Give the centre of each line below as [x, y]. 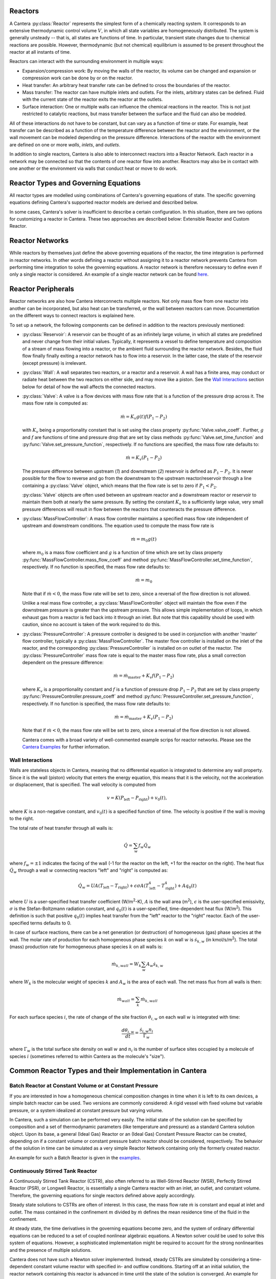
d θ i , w [128, 1031]
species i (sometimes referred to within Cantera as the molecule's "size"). [87, 1056]
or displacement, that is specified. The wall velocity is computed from [83, 785]
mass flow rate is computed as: [55, 403]
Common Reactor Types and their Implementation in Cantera [108, 1071]
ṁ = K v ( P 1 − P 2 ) [144, 458]
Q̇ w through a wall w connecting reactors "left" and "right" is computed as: [89, 871]
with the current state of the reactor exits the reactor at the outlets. [93, 99]
